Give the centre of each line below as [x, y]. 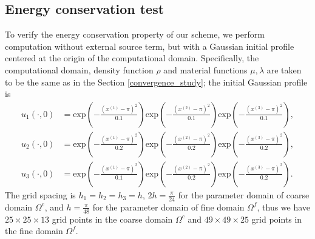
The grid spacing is [40, 194]
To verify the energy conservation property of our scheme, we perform [135, 34]
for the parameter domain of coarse [244, 194]
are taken [284, 69]
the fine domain [34, 231]
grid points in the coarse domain [112, 219]
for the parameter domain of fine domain [168, 207]
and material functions [205, 69]
